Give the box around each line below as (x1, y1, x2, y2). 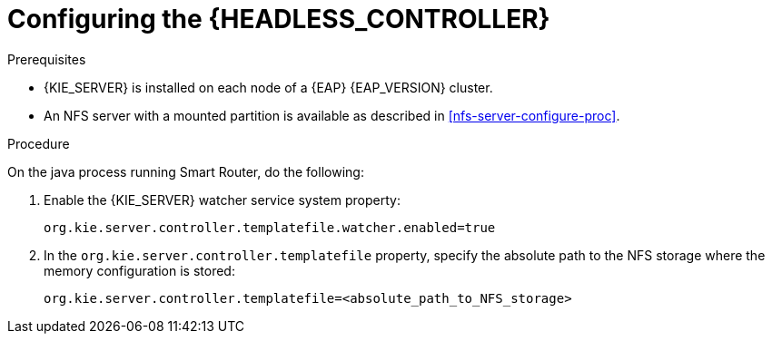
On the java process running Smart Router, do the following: (7, 163, 364, 180)
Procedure (7, 135, 70, 151)
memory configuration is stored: (44, 262, 235, 278)
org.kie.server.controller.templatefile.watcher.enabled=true (44, 219, 496, 235)
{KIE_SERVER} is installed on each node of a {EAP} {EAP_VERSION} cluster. (44, 79, 493, 95)
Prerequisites (7, 51, 86, 67)
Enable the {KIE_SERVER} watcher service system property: (44, 191, 401, 208)
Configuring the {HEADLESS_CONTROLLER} (7, 4, 550, 34)
